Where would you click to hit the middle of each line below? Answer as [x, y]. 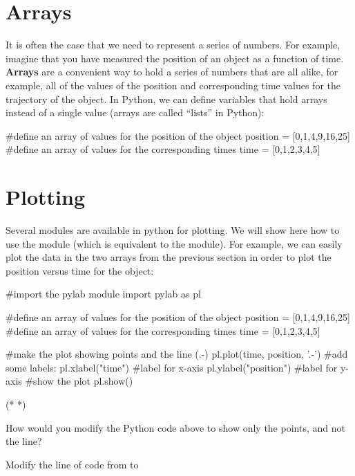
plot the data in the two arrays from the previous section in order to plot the [169, 257]
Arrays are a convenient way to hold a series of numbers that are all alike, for [172, 72]
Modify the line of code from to [72, 464]
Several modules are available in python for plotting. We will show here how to [173, 230]
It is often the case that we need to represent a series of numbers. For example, [173, 45]
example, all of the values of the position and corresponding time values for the [173, 85]
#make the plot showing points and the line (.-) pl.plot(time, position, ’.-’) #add [177, 354]
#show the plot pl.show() [79, 381]
